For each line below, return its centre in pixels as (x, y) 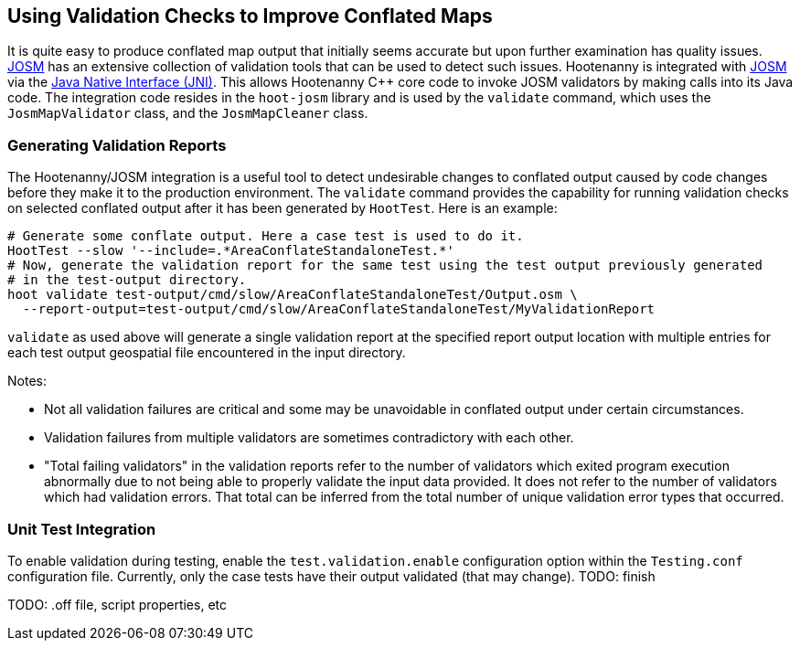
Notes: (27, 381)
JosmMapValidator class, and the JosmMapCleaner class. (188, 113)
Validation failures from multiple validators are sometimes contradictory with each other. (309, 438)
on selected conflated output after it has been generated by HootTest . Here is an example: (283, 208)
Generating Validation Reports (117, 145)
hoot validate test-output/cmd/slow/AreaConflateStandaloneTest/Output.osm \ (293, 295)
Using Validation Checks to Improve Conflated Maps (250, 16)
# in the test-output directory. (127, 280)
